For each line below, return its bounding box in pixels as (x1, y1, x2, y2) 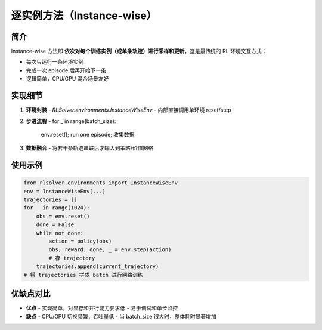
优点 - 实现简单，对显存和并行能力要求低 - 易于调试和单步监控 (26, 304, 178, 312)
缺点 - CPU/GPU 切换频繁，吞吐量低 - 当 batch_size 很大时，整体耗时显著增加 (26, 313, 217, 320)
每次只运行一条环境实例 (26, 58, 83, 66)
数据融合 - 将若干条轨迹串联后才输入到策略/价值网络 (26, 144, 154, 152)
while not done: (36, 230, 83, 236)
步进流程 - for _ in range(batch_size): (26, 117, 116, 125)
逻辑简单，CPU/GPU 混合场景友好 (26, 75, 109, 82)
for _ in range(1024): (23, 205, 90, 211)
